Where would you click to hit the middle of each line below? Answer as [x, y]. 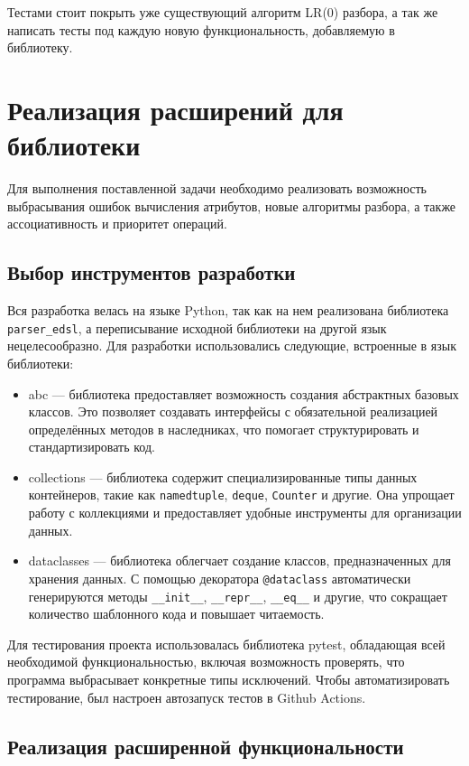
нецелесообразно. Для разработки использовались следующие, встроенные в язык [232, 346]
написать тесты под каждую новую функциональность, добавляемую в [201, 29]
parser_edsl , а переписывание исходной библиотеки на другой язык [197, 327]
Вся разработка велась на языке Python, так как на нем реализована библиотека [228, 310]
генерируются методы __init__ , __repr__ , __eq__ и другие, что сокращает [238, 596]
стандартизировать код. [92, 447]
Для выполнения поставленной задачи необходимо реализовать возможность [217, 188]
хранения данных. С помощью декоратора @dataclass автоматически [220, 578]
